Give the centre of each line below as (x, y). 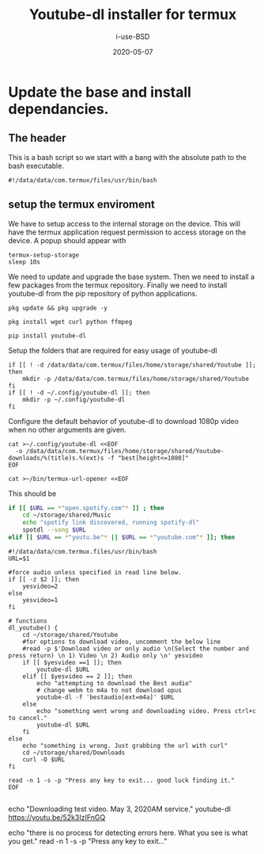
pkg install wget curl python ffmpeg (70, 322)
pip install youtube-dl (47, 335)
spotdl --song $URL (55, 530)
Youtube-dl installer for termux (133, 15)
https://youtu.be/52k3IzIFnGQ (57, 817)
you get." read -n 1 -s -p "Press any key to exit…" (88, 841)
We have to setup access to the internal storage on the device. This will (124, 223)
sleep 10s (25, 262)
